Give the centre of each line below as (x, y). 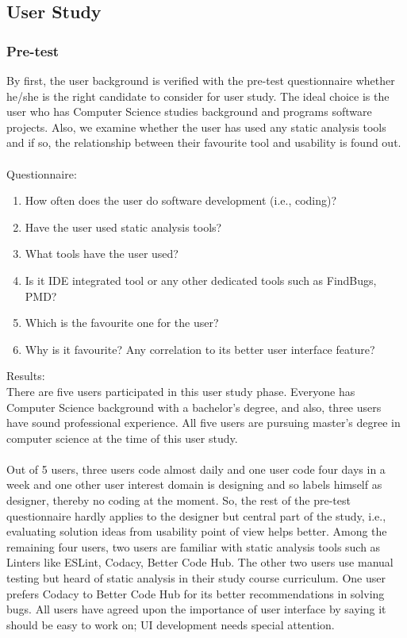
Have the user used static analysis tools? (123, 227)
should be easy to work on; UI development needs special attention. (171, 624)
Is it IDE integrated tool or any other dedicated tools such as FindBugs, (201, 280)
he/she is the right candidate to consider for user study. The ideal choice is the (198, 96)
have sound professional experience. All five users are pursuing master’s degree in (203, 423)
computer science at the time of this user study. (122, 438)
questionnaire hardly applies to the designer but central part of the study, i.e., (196, 515)
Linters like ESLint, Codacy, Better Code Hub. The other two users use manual (200, 562)
